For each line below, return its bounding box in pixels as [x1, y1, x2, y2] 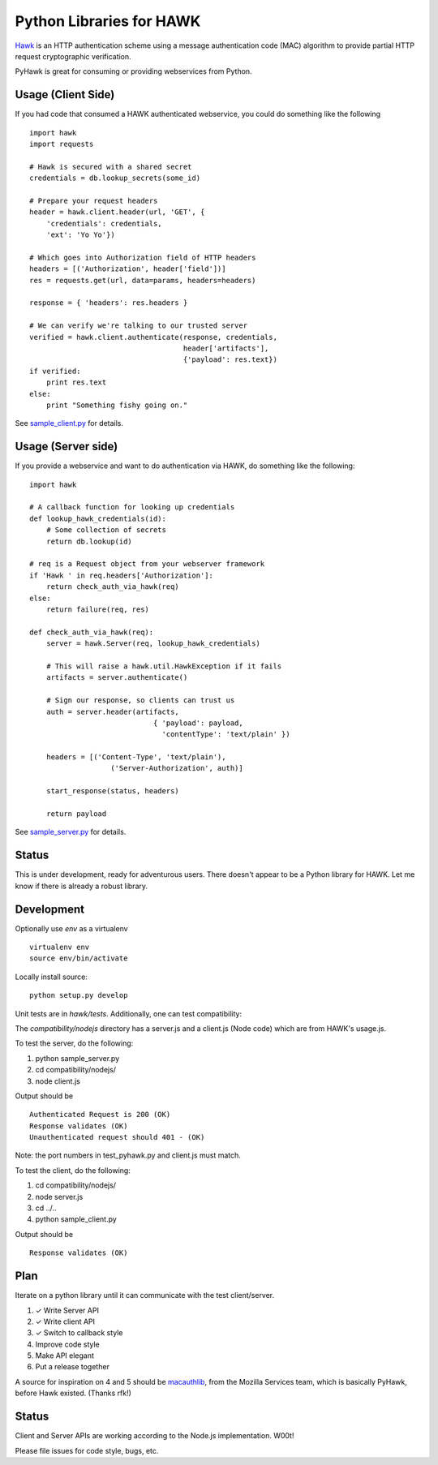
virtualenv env [29, 943, 90, 952]
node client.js [35, 1076, 80, 1086]
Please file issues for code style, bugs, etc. [15, 1446, 159, 1455]
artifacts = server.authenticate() [45, 673, 188, 682]
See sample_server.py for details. [15, 827, 127, 837]
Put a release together [35, 1362, 109, 1372]
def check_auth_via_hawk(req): [29, 627, 154, 637]
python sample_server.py [35, 1053, 120, 1063]
